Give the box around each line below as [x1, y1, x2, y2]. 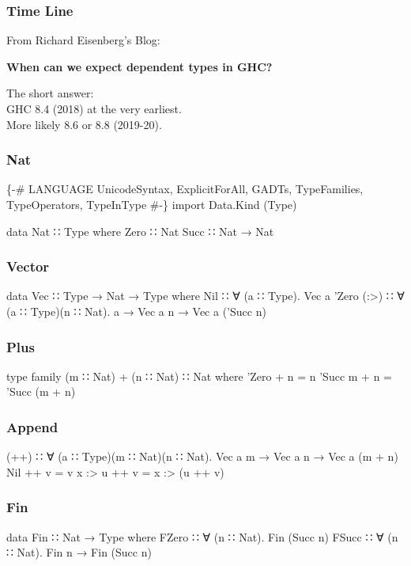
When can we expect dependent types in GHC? [6, 58, 273, 74]
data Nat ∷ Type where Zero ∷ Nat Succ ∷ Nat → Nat [6, 222, 274, 239]
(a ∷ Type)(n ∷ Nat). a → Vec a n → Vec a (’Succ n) [6, 303, 266, 319]
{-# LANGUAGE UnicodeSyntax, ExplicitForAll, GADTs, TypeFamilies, [6, 180, 364, 197]
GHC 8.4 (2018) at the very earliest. [6, 101, 182, 116]
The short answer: [6, 85, 94, 101]
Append [6, 416, 58, 436]
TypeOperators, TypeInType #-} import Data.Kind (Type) [6, 196, 297, 212]
